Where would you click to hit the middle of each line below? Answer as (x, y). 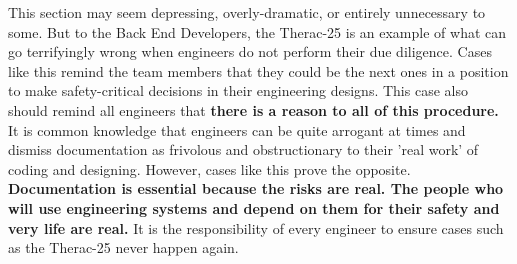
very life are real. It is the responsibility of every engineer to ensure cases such (256, 227)
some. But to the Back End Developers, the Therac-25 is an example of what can (257, 31)
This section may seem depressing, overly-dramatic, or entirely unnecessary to (247, 12)
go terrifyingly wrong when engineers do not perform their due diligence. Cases (250, 51)
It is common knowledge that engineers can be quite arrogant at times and (237, 129)
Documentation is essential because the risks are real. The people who (256, 188)
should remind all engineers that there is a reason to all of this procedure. (253, 109)
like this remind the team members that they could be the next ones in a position (258, 70)
